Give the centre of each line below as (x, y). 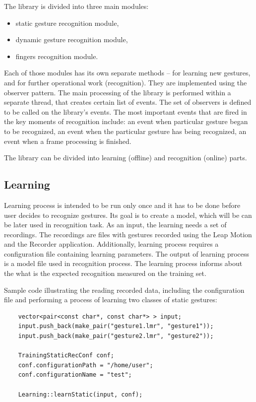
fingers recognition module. (57, 56)
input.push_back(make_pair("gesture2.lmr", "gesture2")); (116, 336)
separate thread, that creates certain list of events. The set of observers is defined (128, 102)
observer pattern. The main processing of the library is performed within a (118, 92)
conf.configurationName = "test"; (75, 375)
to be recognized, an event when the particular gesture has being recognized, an (125, 131)
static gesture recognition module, (67, 23)
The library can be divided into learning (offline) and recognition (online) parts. (126, 158)
